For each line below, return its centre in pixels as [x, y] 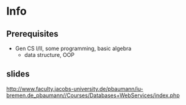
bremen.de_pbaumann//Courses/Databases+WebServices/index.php [93, 95]
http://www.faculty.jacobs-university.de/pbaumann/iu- [75, 89]
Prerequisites [32, 34]
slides [18, 74]
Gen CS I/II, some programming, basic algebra [73, 48]
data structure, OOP [49, 55]
